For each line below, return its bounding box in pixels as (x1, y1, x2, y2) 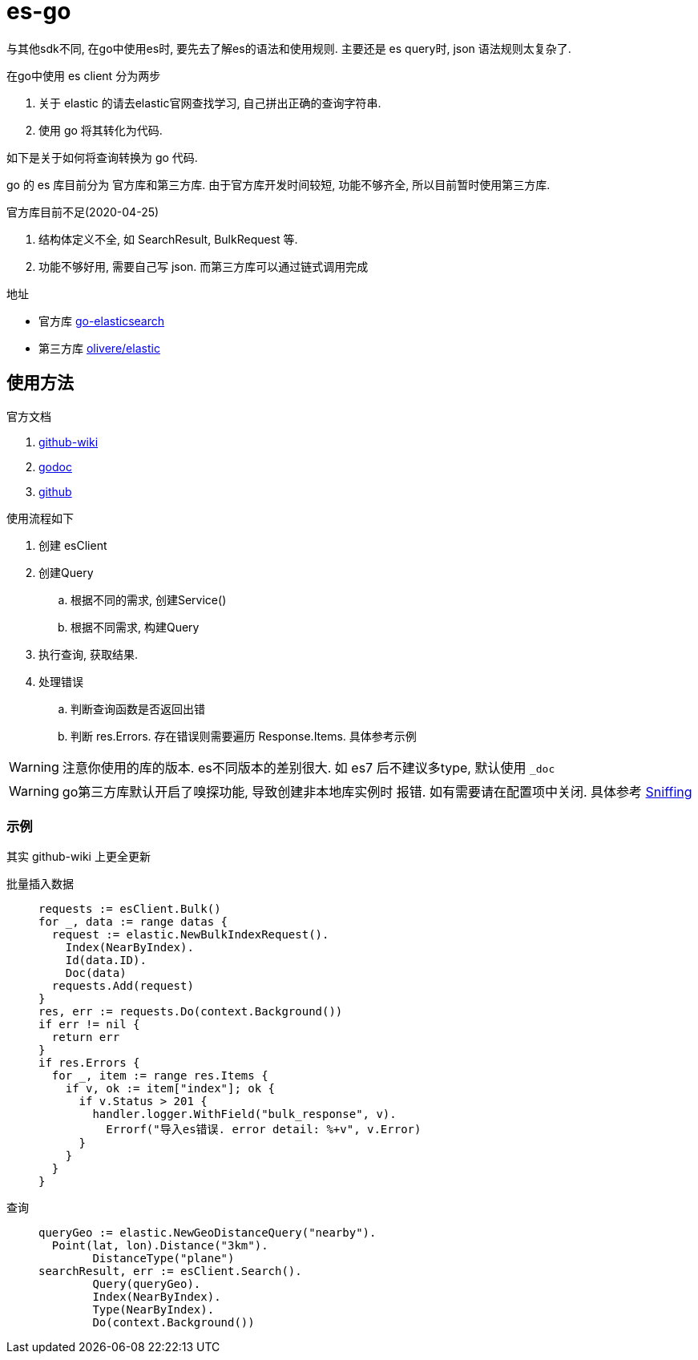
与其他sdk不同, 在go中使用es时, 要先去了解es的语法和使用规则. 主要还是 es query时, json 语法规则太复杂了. (6, 41, 571, 55)
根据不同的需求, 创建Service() (71, 592, 227, 607)
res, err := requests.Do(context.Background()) (38, 1005, 343, 1019)
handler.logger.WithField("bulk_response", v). (92, 1108, 397, 1121)
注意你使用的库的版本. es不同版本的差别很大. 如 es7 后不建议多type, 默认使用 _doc (62, 759, 555, 776)
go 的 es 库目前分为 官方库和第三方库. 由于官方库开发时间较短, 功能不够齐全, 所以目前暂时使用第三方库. (6, 177, 551, 192)
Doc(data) (65, 967, 127, 980)
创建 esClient (38, 538, 107, 552)
